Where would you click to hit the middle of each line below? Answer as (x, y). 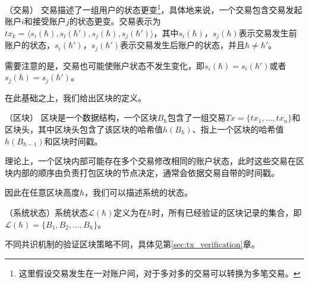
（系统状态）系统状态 (46, 212)
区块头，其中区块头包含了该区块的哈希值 (84, 129)
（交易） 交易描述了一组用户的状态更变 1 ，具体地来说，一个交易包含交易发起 (154, 9)
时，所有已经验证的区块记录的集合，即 (227, 212)
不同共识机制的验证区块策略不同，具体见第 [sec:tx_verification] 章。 (132, 244)
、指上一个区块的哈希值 (238, 129)
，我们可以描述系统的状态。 (139, 192)
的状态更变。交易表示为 (115, 21)
